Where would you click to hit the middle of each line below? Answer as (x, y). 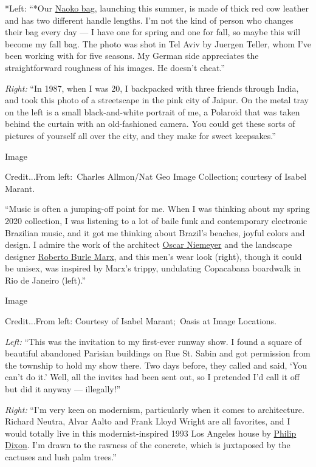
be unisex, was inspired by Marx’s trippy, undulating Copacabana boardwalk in (153, 268)
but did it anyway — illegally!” (63, 389)
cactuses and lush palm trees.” (61, 457)
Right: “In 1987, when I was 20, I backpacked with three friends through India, (152, 88)
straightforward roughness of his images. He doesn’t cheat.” (115, 67)
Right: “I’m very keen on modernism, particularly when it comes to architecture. (155, 409)
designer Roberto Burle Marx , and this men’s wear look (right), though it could (153, 256)
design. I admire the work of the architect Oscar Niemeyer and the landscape (149, 244)
